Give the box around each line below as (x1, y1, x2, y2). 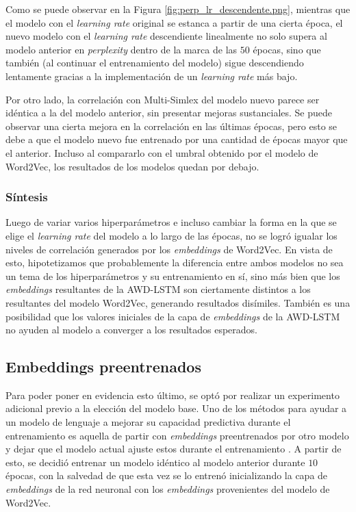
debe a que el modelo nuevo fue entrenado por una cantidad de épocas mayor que (5, 132, 348, 146)
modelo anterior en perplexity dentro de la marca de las (5, 42, 238, 56)
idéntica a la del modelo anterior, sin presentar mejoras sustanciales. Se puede (5, 105, 333, 120)
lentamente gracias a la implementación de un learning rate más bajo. (5, 68, 298, 83)
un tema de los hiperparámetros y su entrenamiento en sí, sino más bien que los (5, 268, 340, 283)
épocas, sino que (253, 42, 321, 56)
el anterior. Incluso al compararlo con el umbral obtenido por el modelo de (5, 145, 318, 159)
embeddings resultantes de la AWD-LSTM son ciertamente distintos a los (5, 282, 311, 296)
